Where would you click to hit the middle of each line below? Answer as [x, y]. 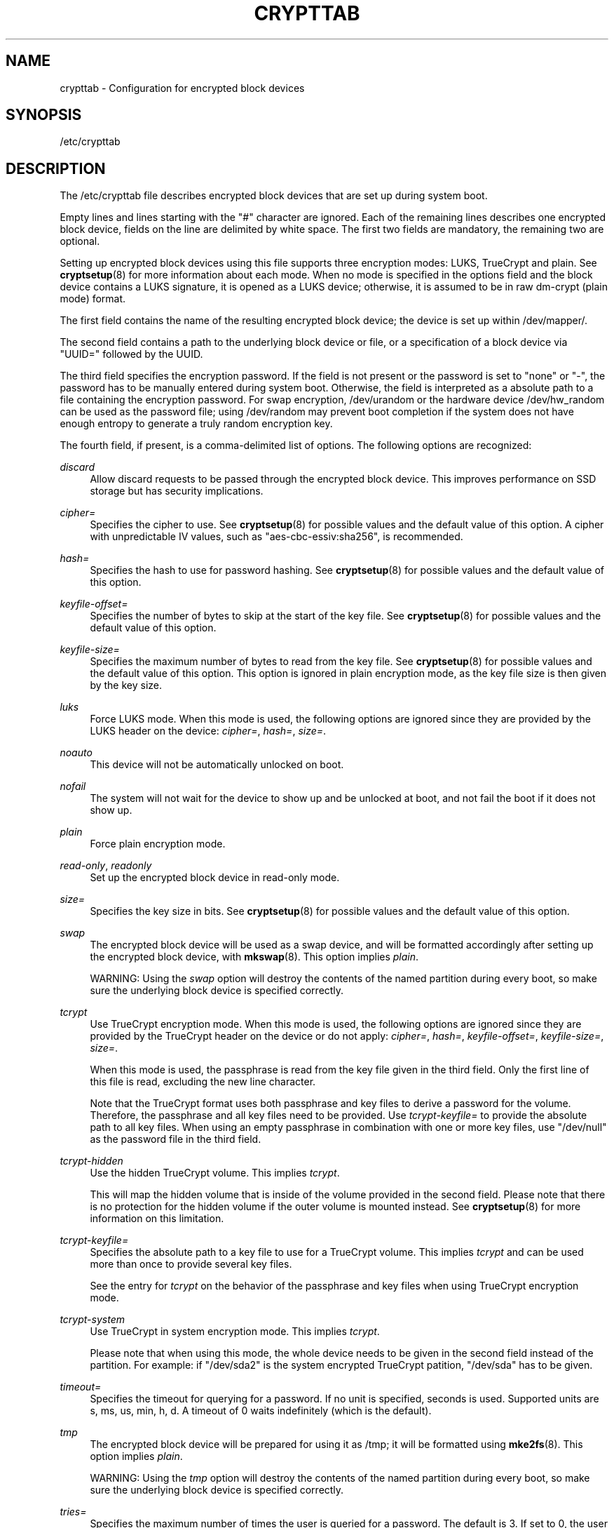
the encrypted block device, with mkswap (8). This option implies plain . [254, 957]
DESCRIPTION [56, 168]
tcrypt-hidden [91, 1161]
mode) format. [93, 299]
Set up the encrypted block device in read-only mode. [215, 878]
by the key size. [126, 685]
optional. [80, 241]
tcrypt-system [92, 1320]
